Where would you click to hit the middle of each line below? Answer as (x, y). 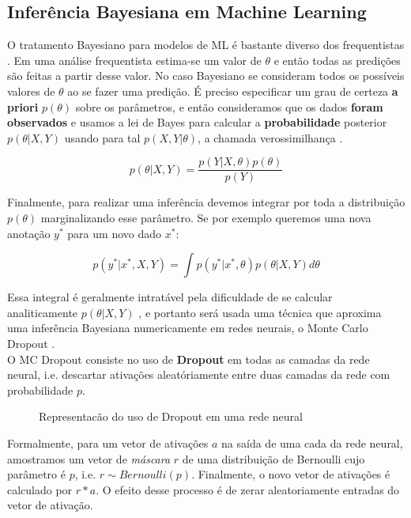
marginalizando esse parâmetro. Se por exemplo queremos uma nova (206, 218)
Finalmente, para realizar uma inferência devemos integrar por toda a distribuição (206, 202)
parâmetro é (36, 474)
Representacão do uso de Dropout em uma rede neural (171, 416)
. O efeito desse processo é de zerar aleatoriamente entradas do (248, 489)
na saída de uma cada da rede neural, (312, 442)
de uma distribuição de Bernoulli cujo (273, 458)
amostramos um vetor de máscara (89, 458)
